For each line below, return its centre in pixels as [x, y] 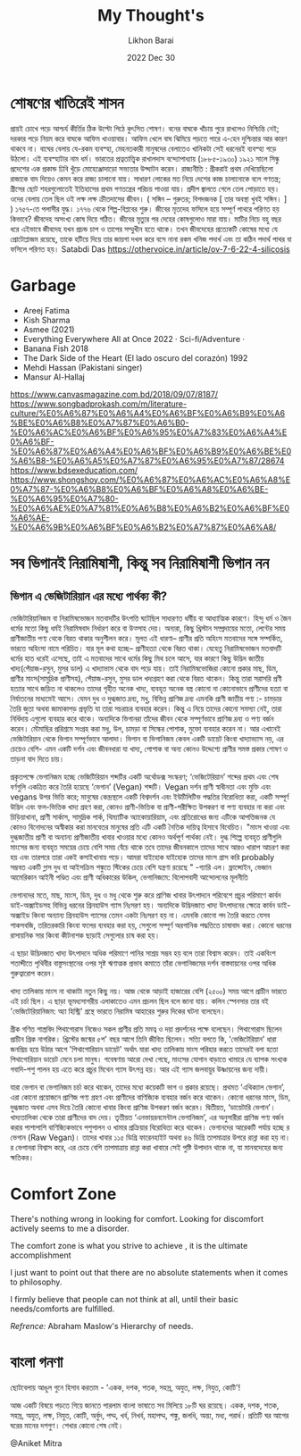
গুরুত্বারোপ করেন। [33, 973]
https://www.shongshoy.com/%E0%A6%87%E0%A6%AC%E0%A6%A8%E [150, 480]
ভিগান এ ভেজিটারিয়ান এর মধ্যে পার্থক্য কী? [89, 596]
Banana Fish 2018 [56, 348]
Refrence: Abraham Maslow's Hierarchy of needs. [102, 1326]
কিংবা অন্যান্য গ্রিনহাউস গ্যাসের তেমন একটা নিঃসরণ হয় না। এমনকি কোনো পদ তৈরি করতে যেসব [151, 915]
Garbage [43, 285]
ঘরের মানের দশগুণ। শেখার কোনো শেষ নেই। [67, 1425]
